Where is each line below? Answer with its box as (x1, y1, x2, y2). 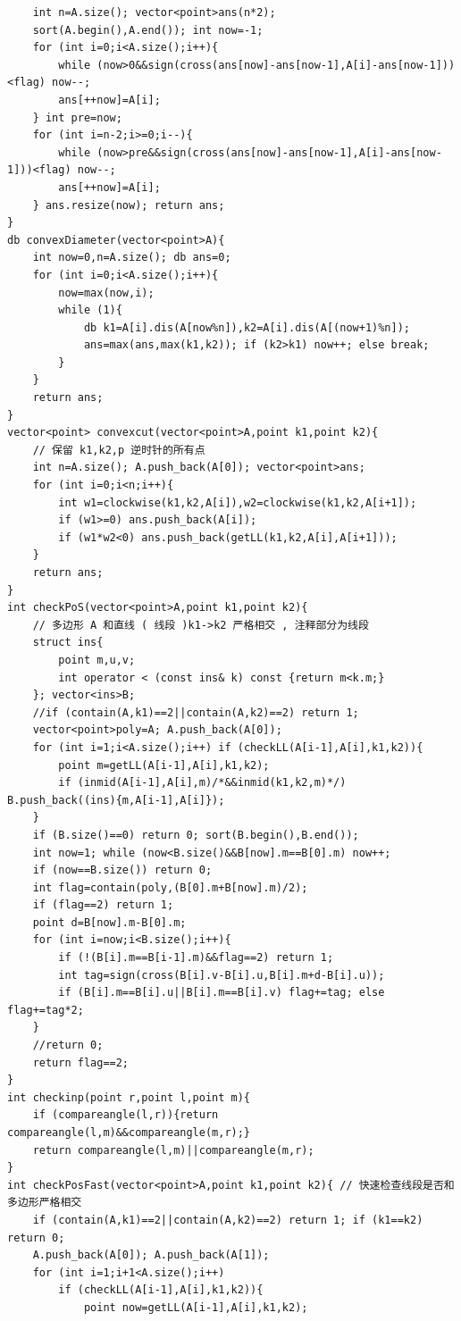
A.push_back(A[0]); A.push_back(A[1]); (32, 1249, 270, 1262)
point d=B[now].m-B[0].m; (32, 916, 187, 929)
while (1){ (58, 304, 122, 317)
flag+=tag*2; (7, 1003, 84, 1016)
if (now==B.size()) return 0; (32, 864, 213, 877)
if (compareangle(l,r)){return (32, 1108, 219, 1122)
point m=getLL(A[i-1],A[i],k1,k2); (58, 758, 270, 772)
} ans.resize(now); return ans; (32, 198, 225, 212)
